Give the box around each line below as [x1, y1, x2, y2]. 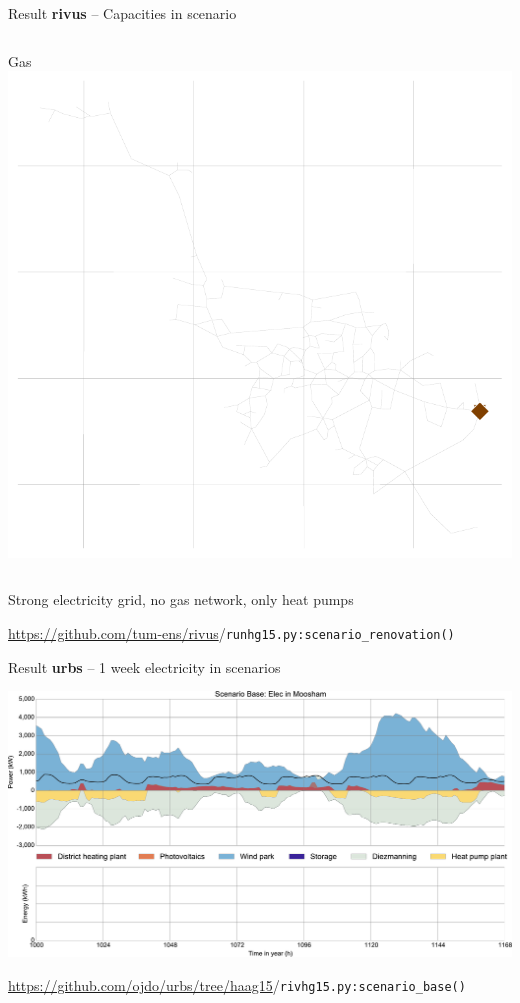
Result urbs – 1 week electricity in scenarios [8, 656, 281, 677]
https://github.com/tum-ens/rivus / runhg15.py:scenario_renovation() [8, 622, 455, 643]
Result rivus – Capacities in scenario [8, 3, 237, 23]
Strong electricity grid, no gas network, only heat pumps [8, 589, 354, 610]
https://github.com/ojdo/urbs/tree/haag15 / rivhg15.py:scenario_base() [8, 974, 466, 995]
